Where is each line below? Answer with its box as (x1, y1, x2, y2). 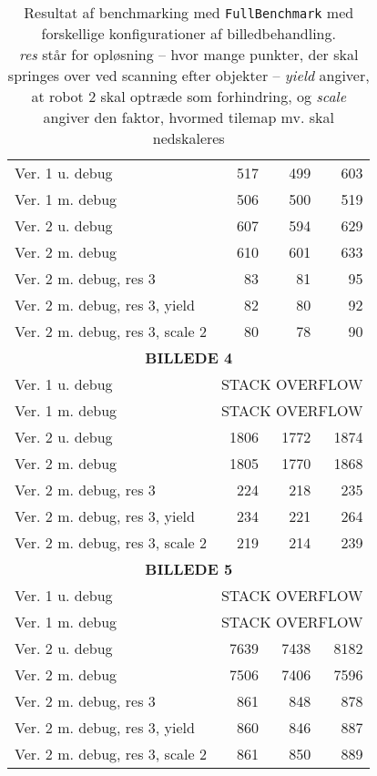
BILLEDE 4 (145, 347, 233, 368)
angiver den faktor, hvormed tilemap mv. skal (43, 107, 334, 128)
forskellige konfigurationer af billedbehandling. (41, 23, 336, 44)
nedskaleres (152, 128, 225, 148)
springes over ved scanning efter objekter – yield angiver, (7, 65, 370, 86)
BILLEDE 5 (145, 558, 233, 579)
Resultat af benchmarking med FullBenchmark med (24, 2, 354, 23)
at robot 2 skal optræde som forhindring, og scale (31, 86, 347, 107)
